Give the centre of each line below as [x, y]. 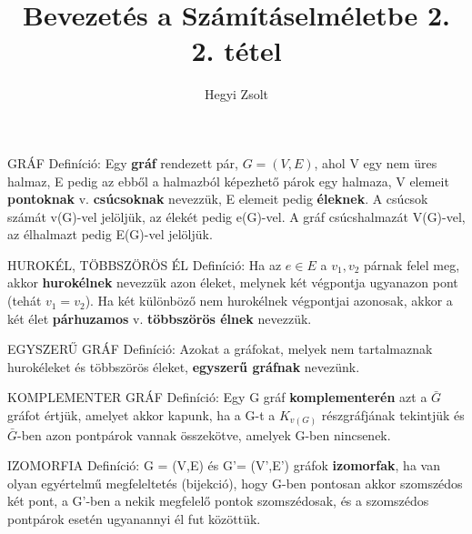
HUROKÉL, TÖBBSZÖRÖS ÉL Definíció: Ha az [145, 264]
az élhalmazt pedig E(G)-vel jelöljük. [110, 234]
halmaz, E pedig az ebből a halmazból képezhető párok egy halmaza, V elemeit [228, 181]
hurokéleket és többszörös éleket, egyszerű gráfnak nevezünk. [184, 366]
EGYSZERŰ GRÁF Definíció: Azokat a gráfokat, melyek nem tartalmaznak [220, 349]
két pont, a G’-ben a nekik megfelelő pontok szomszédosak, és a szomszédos [218, 501]
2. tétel [236, 50]
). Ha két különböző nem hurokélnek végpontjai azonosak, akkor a [269, 301]
